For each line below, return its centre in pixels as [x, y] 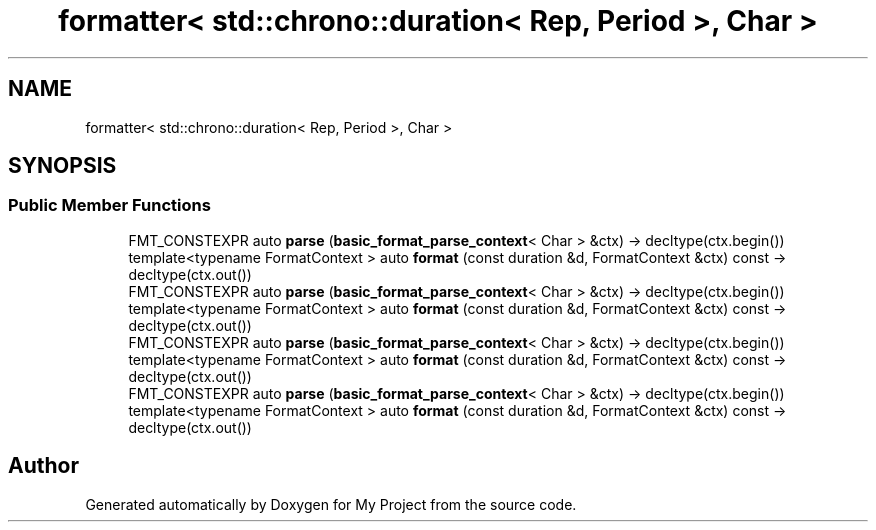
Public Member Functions [109, 205]
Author [43, 466]
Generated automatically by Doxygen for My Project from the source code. [331, 504]
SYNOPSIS [62, 166]
